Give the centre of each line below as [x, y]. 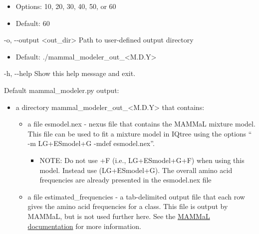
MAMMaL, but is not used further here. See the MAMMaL [119, 216]
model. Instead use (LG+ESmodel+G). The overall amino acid [136, 170]
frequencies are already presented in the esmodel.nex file [126, 180]
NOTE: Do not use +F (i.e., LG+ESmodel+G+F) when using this [142, 160]
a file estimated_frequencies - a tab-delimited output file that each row [136, 196]
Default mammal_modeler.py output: [62, 90]
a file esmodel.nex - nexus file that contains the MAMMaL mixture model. [141, 124]
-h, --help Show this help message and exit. [70, 73]
